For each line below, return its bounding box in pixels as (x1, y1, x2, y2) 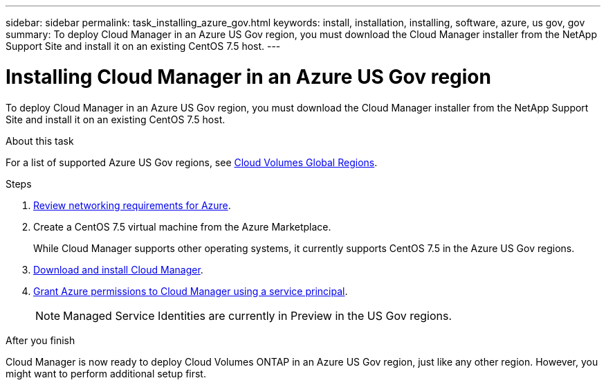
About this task (6, 134, 74, 147)
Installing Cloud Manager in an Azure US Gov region (6, 64, 491, 89)
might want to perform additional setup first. (6, 367, 206, 379)
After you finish (6, 334, 75, 346)
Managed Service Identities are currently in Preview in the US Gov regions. (63, 308, 452, 323)
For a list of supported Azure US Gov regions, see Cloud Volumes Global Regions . (6, 156, 378, 168)
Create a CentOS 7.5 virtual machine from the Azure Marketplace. (33, 220, 331, 233)
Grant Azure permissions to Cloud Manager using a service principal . (33, 285, 348, 297)
